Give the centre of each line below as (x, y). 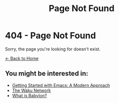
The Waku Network (31, 90)
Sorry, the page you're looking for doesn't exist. (53, 49)
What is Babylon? (29, 95)
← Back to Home (22, 58)
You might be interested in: (47, 74)
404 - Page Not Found (51, 36)
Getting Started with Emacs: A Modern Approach (61, 85)
